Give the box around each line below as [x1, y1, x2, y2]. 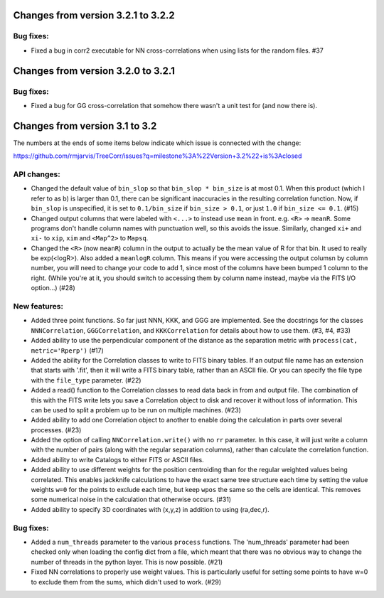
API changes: [13, 169, 60, 179]
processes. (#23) [31, 425, 82, 434]
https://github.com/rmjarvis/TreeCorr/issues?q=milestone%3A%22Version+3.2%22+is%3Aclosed [13, 151, 302, 160]
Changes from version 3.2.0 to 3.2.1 [13, 65, 176, 77]
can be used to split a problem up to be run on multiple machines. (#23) [31, 405, 242, 414]
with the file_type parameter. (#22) [31, 375, 142, 384]
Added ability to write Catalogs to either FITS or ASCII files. [31, 455, 204, 464]
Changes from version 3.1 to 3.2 [13, 119, 157, 132]
